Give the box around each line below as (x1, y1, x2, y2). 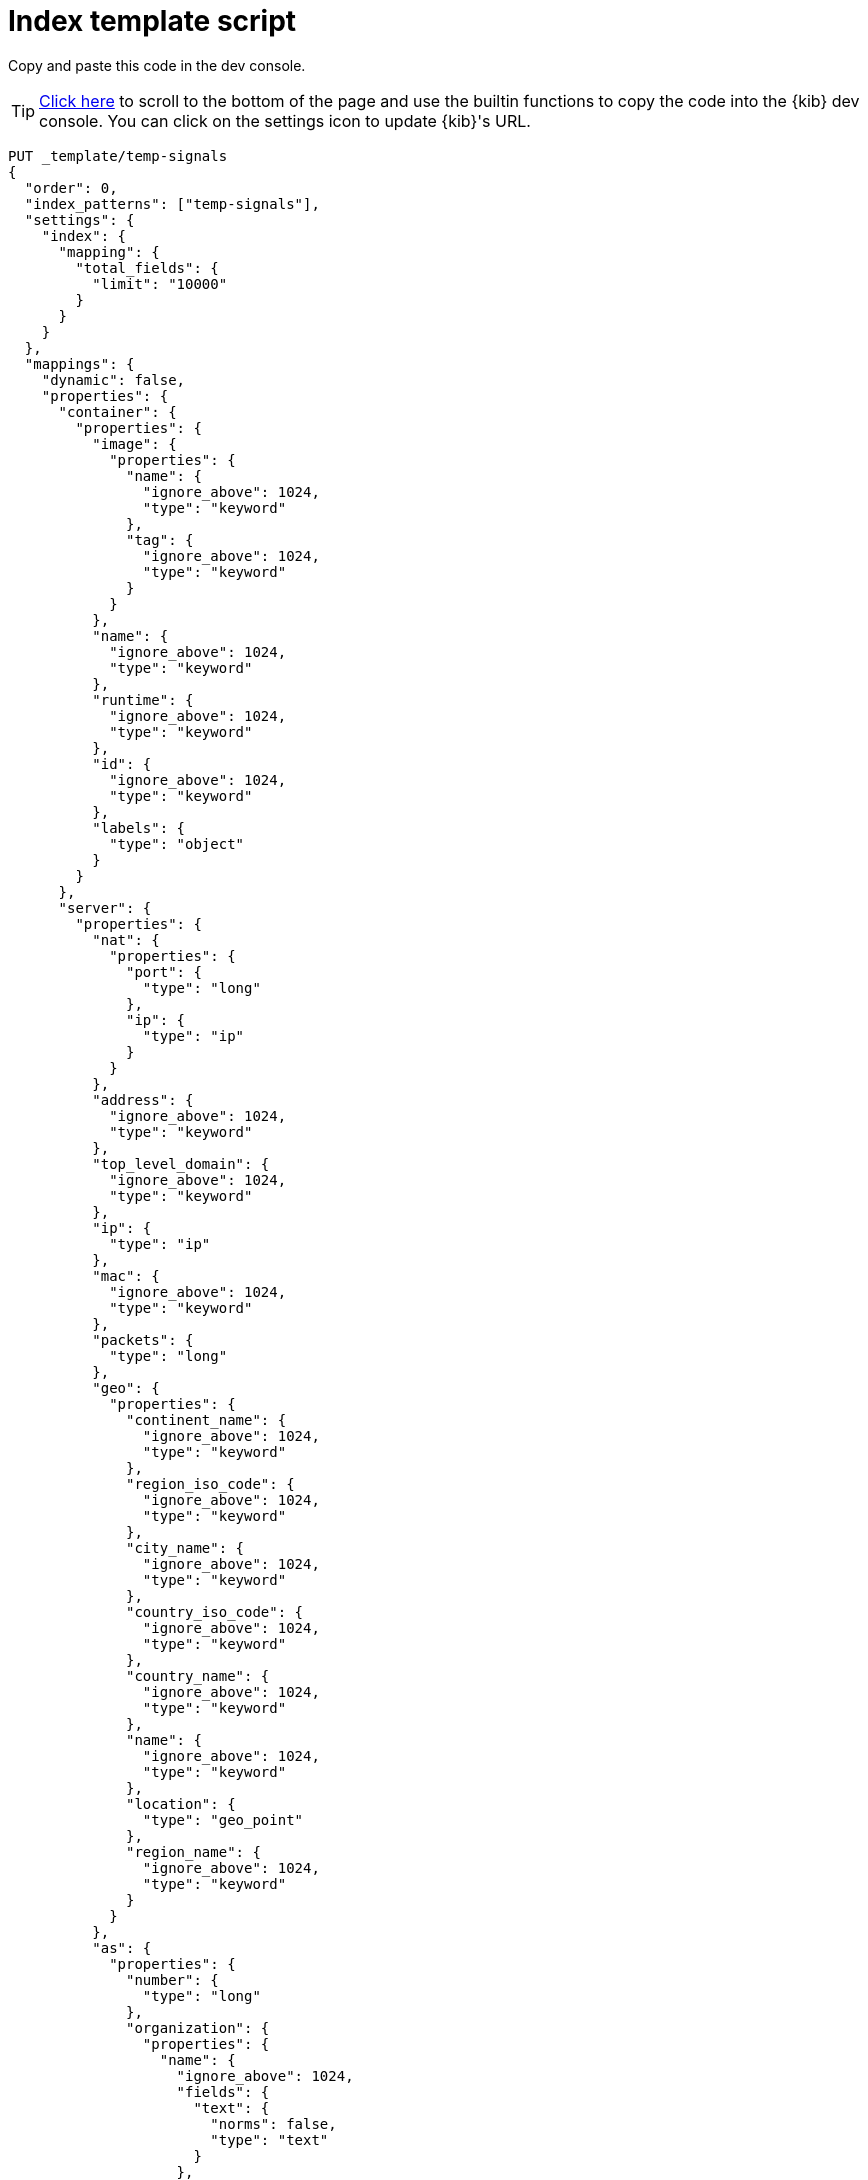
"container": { (58, 403, 177, 420)
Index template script (8, 4, 297, 38)
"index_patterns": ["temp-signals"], (24, 195, 320, 212)
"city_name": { (126, 1539, 245, 1556)
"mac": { (92, 1267, 160, 1284)
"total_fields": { (75, 259, 219, 276)
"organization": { (126, 2019, 270, 2036)
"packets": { (92, 1331, 194, 1348)
